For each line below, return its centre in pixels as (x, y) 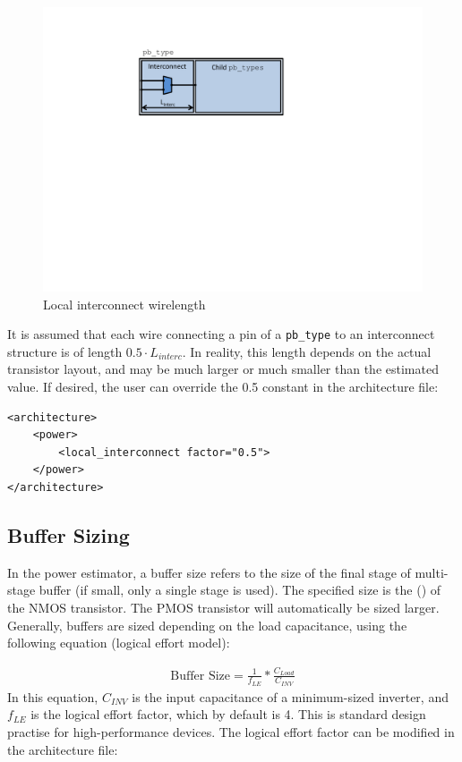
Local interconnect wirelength (124, 304)
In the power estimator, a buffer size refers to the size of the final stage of (209, 572)
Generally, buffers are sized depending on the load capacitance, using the (207, 625)
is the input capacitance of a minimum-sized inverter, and (290, 696)
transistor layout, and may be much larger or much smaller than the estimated (223, 369)
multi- (432, 572)
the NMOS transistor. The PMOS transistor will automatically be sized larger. (223, 607)
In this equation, (53, 696)
